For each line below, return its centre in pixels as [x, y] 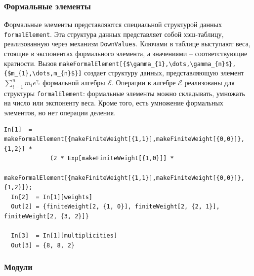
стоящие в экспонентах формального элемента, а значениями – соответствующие [126, 53]
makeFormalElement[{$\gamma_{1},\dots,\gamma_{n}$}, [148, 64]
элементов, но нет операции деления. [60, 113]
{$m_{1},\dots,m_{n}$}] [43, 74]
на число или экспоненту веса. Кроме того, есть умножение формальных [114, 103]
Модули [18, 267]
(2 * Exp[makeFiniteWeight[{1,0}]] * [112, 158]
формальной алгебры [74, 83]
